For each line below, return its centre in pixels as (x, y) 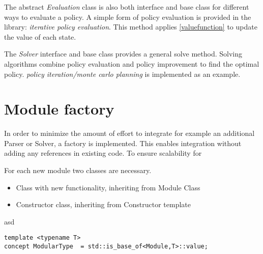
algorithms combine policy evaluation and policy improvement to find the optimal (132, 63)
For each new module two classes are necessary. (78, 170)
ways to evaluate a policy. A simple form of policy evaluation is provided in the (128, 17)
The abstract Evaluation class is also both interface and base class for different (127, 7)
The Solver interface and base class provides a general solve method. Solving (123, 54)
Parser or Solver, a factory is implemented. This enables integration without (123, 143)
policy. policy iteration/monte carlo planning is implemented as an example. (122, 74)
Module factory (59, 109)
